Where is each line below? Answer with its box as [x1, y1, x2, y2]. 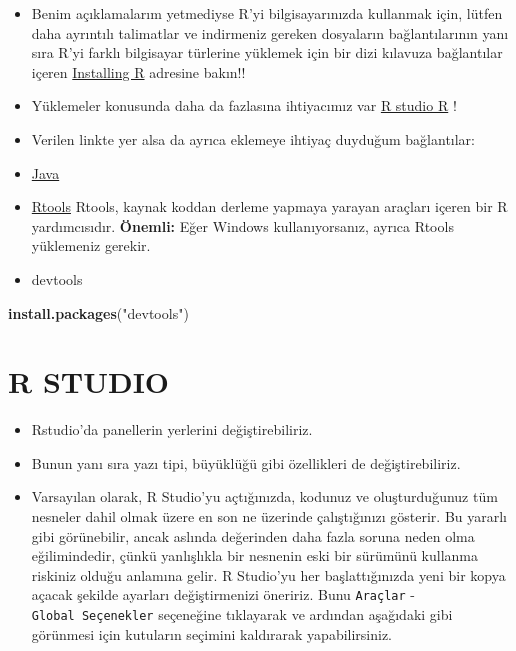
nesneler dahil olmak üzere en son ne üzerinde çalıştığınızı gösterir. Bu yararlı [31, 506, 508, 527]
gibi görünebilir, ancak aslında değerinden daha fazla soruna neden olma [31, 525, 475, 546]
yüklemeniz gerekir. [31, 235, 151, 256]
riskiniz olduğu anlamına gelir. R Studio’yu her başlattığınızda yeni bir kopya [31, 564, 506, 585]
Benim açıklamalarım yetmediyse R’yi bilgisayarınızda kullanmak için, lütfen [31, 3, 503, 23]
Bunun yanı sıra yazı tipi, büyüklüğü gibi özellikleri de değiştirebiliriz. [31, 452, 461, 473]
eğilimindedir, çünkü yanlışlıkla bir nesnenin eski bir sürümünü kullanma [31, 545, 479, 566]
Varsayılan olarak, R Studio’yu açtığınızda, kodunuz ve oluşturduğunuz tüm [31, 486, 498, 507]
